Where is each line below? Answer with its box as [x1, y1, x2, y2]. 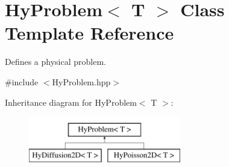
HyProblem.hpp [52, 75, 111, 88]
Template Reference [5, 20, 174, 45]
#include [5, 75, 39, 88]
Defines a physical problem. [5, 55, 106, 68]
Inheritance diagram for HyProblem [5, 96, 137, 108]
